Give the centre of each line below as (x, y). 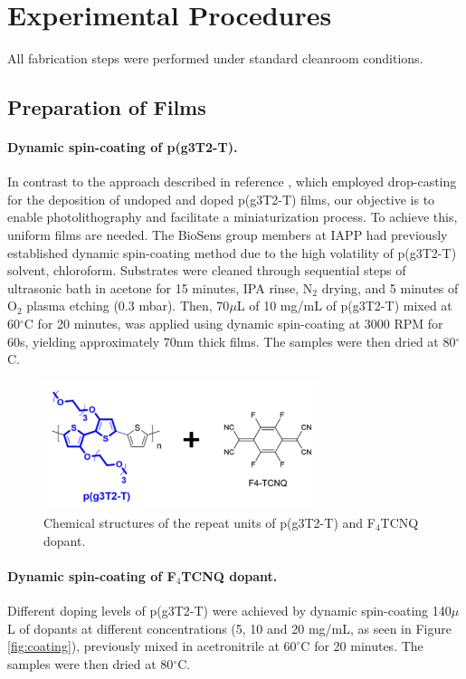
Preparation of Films (107, 107)
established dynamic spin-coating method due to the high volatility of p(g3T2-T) (232, 252)
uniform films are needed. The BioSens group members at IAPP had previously (228, 235)
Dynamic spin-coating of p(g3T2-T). (123, 147)
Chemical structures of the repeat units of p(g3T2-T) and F (209, 523)
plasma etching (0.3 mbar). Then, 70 (128, 306)
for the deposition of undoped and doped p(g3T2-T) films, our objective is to (221, 199)
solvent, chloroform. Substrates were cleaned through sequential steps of (207, 270)
